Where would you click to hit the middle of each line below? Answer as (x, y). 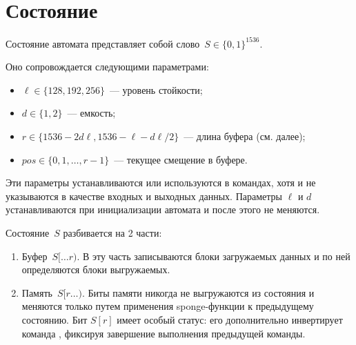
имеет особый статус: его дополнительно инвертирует (230, 319)
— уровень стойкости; (156, 89)
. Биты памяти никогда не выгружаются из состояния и (198, 292)
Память (37, 292)
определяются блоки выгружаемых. (96, 269)
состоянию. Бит (55, 319)
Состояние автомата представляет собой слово (103, 43)
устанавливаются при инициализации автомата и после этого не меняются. (163, 209)
